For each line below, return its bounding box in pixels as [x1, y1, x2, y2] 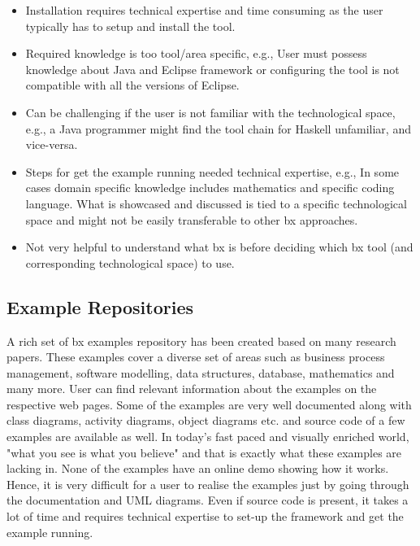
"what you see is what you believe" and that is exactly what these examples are [6, 443, 402, 461]
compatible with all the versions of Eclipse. [25, 76, 240, 94]
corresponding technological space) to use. [25, 254, 235, 271]
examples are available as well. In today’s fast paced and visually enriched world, [6, 428, 409, 445]
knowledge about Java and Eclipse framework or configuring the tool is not [25, 60, 400, 77]
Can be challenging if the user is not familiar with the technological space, [25, 103, 396, 120]
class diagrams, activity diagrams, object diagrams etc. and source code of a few [6, 412, 405, 429]
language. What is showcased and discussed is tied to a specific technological [25, 194, 407, 212]
